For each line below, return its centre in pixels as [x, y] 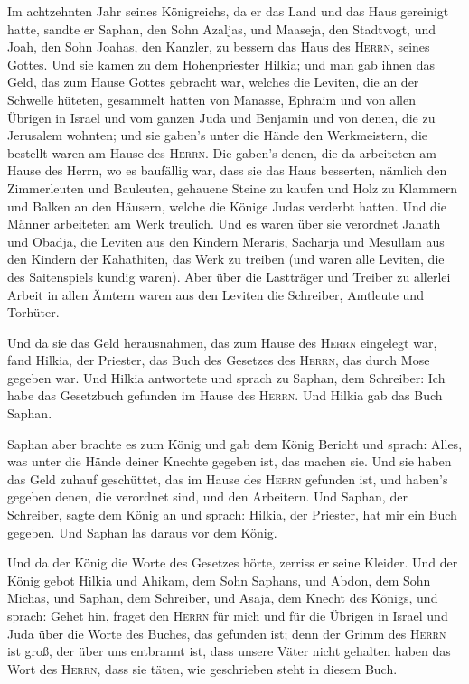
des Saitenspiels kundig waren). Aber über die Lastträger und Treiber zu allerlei [229, 276]
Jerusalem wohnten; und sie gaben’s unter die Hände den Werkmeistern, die [217, 135]
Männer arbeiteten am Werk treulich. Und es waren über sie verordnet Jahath [224, 224]
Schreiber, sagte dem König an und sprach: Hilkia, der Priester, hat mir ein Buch [232, 515]
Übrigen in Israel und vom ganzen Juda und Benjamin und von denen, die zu [221, 117]
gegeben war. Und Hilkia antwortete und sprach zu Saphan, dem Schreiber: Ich [226, 377]
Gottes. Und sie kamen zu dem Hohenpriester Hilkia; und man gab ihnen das [221, 64]
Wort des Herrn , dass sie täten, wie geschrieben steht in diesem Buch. [202, 668]
